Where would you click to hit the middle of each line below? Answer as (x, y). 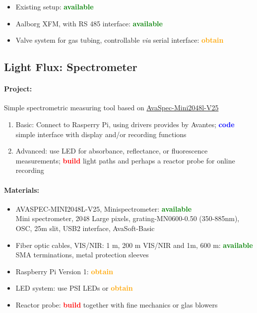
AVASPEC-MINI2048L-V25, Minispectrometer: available (104, 208)
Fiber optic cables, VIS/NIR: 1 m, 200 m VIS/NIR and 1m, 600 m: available (134, 245)
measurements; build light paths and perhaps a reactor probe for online (125, 160)
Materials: (22, 190)
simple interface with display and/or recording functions (101, 134)
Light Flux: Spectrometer (71, 67)
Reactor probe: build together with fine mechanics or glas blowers (117, 304)
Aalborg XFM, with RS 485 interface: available (89, 23)
